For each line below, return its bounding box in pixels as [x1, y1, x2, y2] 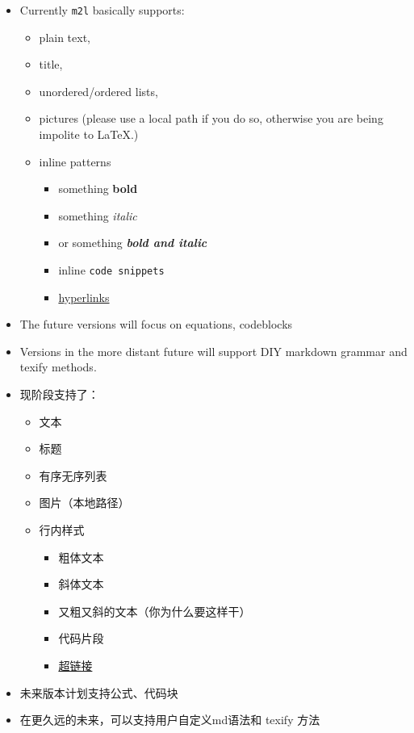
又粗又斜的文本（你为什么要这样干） [58, 602, 251, 619]
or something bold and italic [58, 234, 207, 251]
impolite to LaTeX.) [39, 126, 139, 143]
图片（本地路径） [39, 494, 130, 511]
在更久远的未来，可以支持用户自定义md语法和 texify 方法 [19, 711, 320, 728]
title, [39, 56, 63, 73]
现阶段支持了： [19, 386, 99, 403]
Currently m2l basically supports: [19, 2, 185, 18]
